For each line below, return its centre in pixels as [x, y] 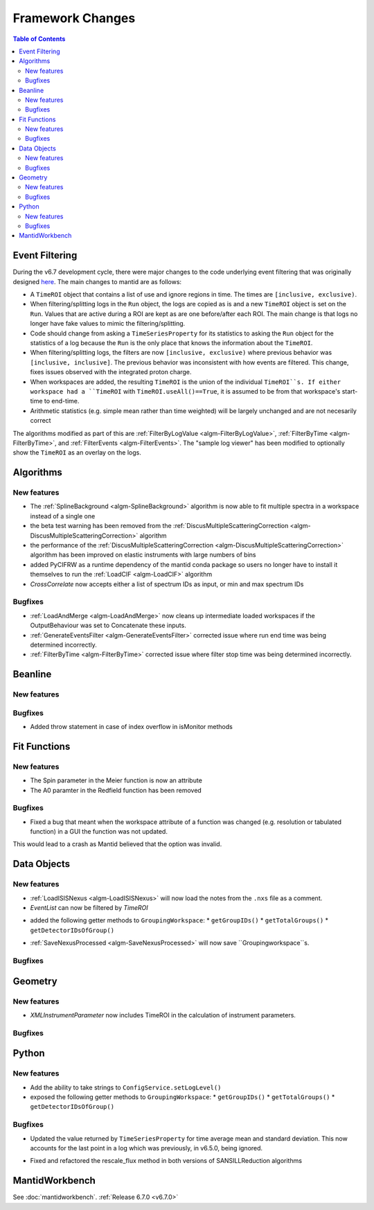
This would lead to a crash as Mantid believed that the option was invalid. [117, 844]
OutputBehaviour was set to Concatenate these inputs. [108, 625]
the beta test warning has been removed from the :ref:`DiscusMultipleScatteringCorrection [159, 526]
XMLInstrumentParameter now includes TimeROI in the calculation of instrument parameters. [163, 1015]
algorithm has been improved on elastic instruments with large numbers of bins [143, 555]
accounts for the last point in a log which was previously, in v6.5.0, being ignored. [146, 1148]
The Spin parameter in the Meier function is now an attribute [116, 780]
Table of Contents [39, 39]
